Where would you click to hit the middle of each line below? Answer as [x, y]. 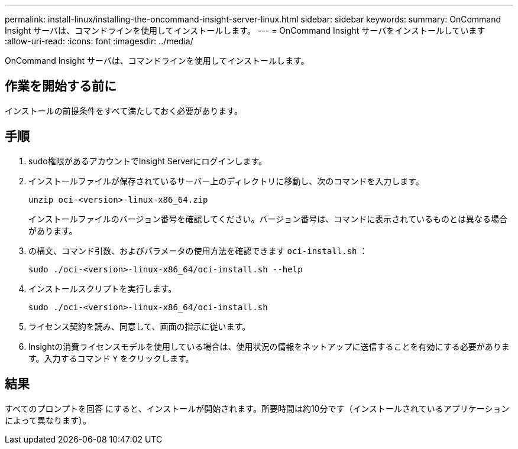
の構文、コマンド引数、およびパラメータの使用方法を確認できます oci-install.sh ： [198, 250]
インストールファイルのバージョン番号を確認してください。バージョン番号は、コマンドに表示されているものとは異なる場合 [268, 219]
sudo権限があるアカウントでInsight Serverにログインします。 [148, 161]
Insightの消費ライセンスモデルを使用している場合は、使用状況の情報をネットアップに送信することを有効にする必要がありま [269, 346]
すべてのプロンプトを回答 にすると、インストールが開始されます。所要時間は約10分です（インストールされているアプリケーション [257, 408]
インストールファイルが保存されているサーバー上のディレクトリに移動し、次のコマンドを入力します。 [226, 181]
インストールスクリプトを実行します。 [103, 288]
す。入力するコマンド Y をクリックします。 [111, 358]
